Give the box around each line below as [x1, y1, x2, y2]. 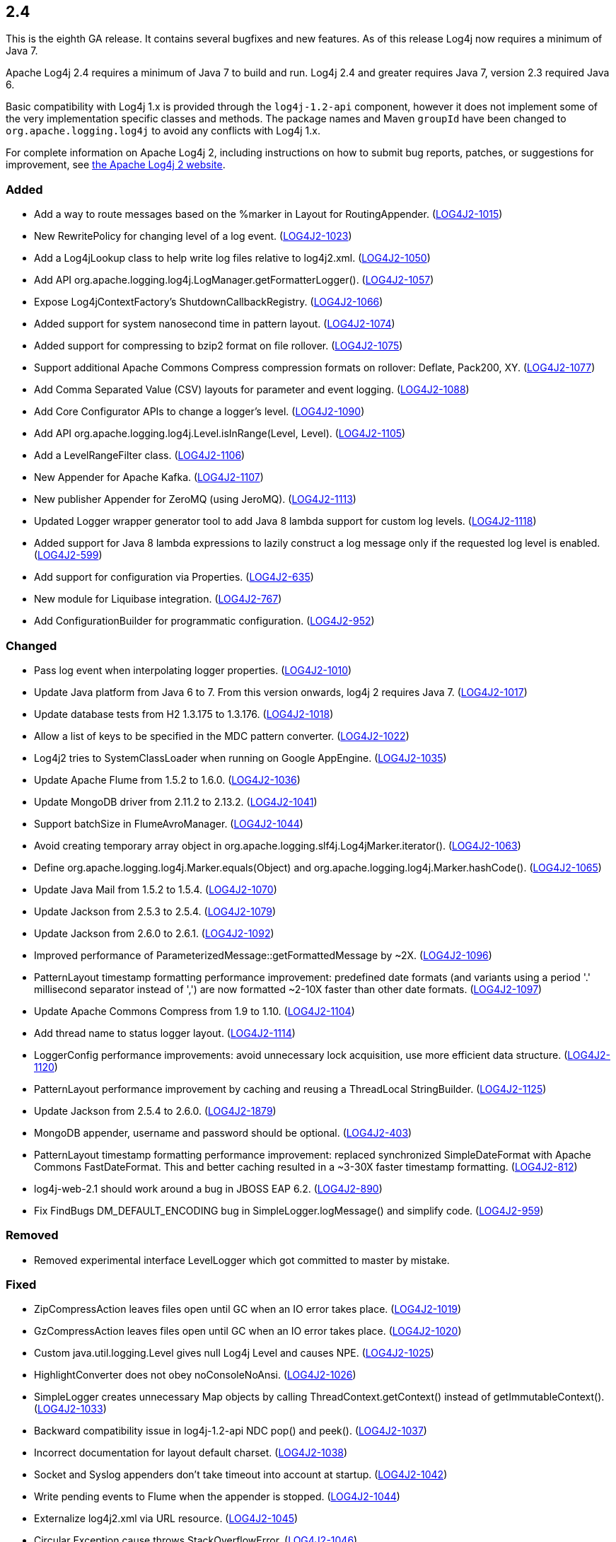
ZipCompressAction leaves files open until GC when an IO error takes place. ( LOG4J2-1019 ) [34, 1303, 462, 1316]
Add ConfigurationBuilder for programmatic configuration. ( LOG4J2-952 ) [34, 615, 375, 627]
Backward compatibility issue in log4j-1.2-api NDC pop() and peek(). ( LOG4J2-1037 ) [34, 1425, 427, 1437]
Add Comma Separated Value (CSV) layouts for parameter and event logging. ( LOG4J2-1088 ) [34, 383, 470, 396]
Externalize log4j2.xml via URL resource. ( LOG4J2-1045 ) [34, 1512, 298, 1525]
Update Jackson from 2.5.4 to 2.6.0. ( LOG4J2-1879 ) [34, 1104, 277, 1117]
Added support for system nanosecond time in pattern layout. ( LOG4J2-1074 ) [34, 318, 395, 330]
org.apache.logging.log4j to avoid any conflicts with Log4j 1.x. [6, 124, 320, 137]
